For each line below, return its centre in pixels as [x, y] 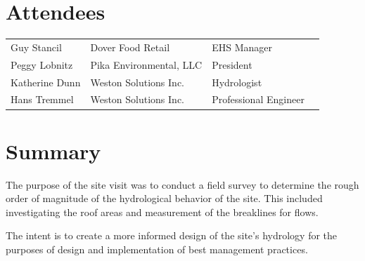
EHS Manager [242, 47]
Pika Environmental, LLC [146, 64]
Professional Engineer [258, 99]
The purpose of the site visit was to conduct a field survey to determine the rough [182, 184]
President [232, 64]
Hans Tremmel [42, 99]
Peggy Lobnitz [42, 64]
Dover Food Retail [130, 47]
